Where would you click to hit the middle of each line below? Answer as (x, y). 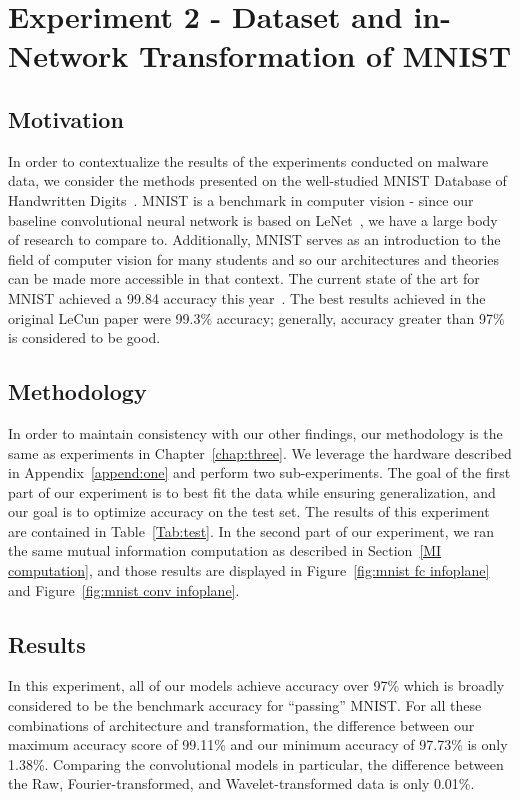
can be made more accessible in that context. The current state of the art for (244, 278)
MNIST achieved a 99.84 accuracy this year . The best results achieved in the (247, 297)
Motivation (66, 118)
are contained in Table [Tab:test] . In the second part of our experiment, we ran (251, 530)
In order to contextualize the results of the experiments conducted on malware (248, 160)
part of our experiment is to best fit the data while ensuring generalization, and (252, 491)
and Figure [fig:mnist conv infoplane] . (124, 589)
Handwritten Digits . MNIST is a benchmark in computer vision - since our (241, 199)
